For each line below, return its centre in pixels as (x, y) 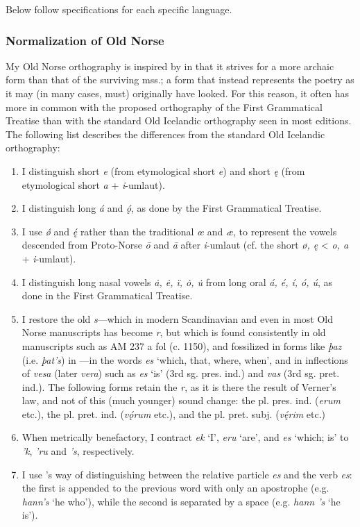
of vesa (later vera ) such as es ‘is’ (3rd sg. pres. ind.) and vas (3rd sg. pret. (181, 373)
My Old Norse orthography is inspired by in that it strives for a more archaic (170, 66)
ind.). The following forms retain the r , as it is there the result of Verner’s (179, 386)
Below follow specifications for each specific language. (119, 9)
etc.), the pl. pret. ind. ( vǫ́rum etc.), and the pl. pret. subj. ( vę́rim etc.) (174, 413)
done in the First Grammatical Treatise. (107, 295)
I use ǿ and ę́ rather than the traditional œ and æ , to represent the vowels (179, 231)
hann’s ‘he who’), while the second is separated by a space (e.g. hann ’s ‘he (181, 501)
